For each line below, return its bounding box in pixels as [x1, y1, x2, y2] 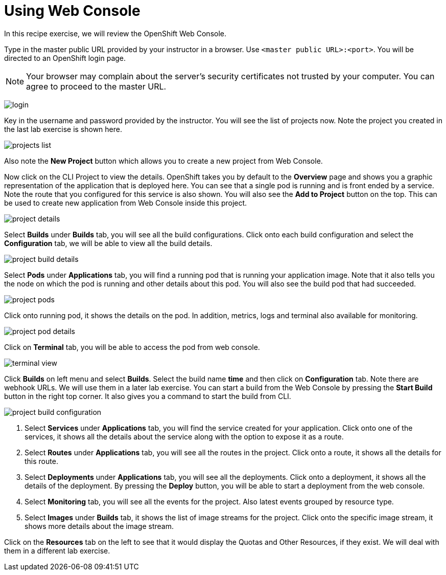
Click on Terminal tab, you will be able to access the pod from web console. [4, 342, 260, 351]
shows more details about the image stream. [25, 521, 174, 530]
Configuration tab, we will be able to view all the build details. [4, 238, 213, 248]
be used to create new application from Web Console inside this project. [4, 198, 247, 207]
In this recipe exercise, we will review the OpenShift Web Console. [4, 29, 227, 38]
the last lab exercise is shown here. [4, 124, 122, 134]
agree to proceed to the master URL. [26, 81, 167, 92]
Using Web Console [4, 2, 140, 19]
